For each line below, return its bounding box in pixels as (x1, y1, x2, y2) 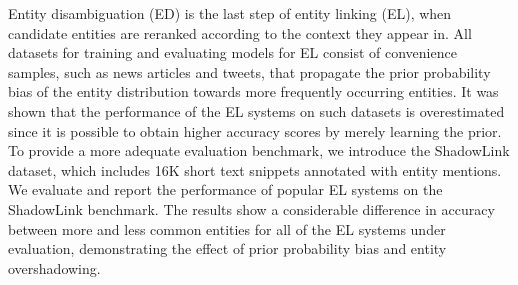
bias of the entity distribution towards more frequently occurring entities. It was (8, 81, 499, 102)
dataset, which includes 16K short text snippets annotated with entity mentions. (8, 159, 502, 180)
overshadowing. (8, 257, 101, 278)
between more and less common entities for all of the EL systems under (8, 218, 446, 239)
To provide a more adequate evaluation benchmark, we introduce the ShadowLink (8, 140, 510, 161)
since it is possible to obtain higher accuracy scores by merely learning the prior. (8, 120, 502, 141)
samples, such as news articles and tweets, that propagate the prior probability (8, 61, 491, 82)
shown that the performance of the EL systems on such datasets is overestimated (8, 100, 505, 121)
